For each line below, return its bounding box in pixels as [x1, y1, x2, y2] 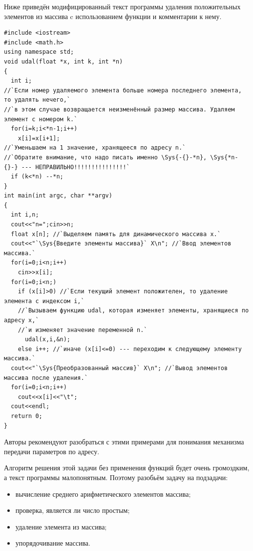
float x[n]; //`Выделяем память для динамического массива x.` [11, 230, 221, 238]
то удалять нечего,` [4, 96, 71, 104]
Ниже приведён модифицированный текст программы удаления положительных [4, 1, 241, 11]
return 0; [11, 412, 42, 419]
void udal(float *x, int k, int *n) [4, 58, 123, 65]
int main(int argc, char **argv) [4, 192, 112, 199]
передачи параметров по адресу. [4, 446, 100, 456]
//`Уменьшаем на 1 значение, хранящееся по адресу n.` [4, 144, 186, 152]
